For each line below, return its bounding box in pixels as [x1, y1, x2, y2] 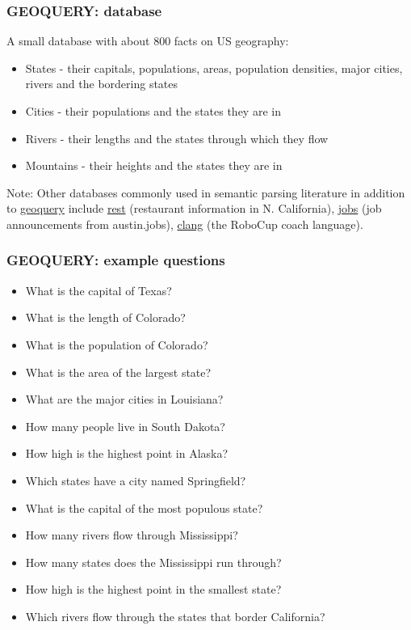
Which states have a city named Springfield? [25, 471, 246, 488]
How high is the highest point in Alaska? [25, 445, 229, 462]
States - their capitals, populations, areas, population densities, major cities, [25, 59, 403, 76]
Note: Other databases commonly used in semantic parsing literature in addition [6, 184, 405, 201]
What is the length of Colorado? [25, 309, 186, 326]
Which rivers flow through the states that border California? [25, 607, 325, 624]
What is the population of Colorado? [25, 336, 208, 353]
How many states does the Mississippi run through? [25, 553, 282, 570]
